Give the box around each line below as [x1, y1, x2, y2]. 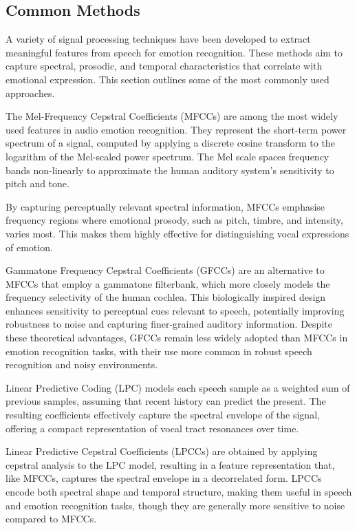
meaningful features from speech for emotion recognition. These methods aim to [6, 45, 343, 59]
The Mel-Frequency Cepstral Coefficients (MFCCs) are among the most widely [6, 109, 338, 123]
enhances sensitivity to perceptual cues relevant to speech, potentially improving [6, 303, 345, 317]
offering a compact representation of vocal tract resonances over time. [6, 421, 299, 435]
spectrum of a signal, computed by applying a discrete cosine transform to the [6, 136, 335, 150]
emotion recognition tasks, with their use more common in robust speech [6, 343, 312, 358]
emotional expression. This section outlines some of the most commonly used [6, 72, 329, 86]
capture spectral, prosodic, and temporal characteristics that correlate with [6, 59, 323, 73]
